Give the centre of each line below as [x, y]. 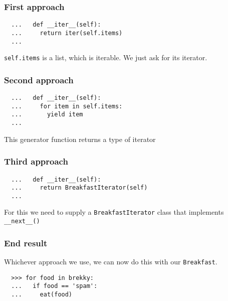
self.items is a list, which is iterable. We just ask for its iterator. [106, 57]
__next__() [22, 221]
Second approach [39, 80]
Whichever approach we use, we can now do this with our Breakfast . [111, 261]
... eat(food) [42, 294]
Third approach [36, 161]
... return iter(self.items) [67, 33]
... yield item [47, 115]
